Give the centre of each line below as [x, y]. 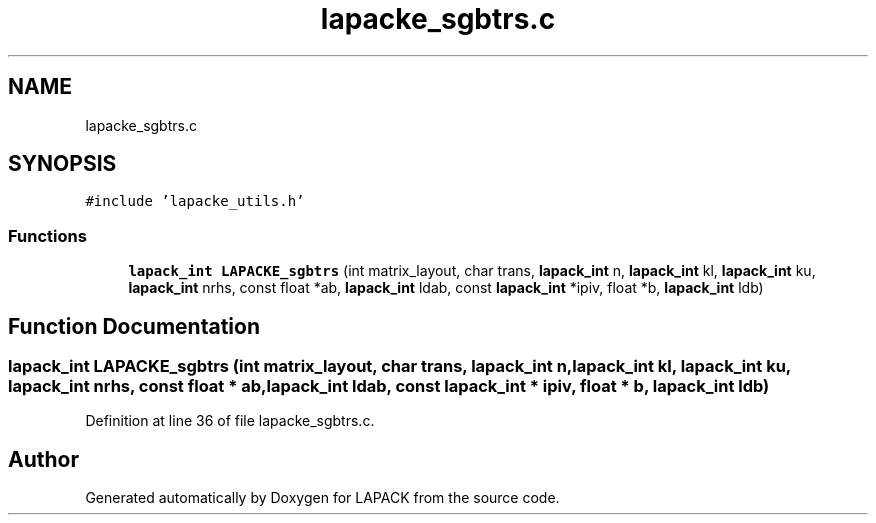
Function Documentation [134, 326]
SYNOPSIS [62, 164]
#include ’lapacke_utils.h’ [195, 201]
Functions [47, 235]
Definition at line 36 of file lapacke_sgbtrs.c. [230, 421]
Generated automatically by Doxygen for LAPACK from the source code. [322, 498]
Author [43, 459]
